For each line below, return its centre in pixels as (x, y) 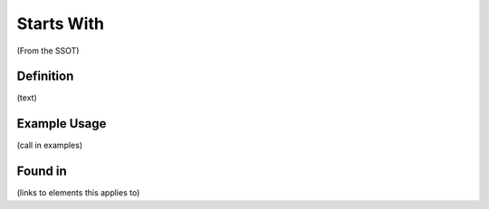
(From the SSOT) (48, 51)
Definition (45, 76)
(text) (27, 98)
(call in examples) (50, 146)
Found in (42, 171)
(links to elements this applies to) (78, 193)
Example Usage (62, 123)
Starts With (60, 24)
